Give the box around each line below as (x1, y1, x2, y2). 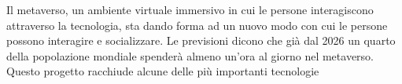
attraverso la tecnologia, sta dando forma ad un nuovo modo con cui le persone (6, 16, 388, 33)
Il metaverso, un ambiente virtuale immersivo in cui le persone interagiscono (6, 2, 374, 17)
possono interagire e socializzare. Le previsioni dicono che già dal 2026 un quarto (6, 32, 396, 49)
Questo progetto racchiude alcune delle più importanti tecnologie (6, 63, 319, 79)
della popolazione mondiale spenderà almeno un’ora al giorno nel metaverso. (6, 47, 374, 64)
